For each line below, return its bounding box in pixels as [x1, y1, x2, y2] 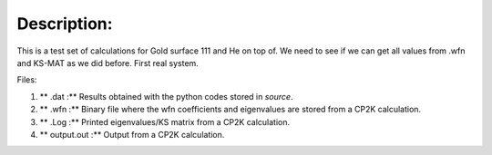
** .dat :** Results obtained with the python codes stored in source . [39, 91, 293, 102]
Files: [16, 74, 37, 85]
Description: [16, 14, 113, 34]
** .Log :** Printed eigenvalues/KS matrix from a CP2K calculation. [39, 116, 291, 127]
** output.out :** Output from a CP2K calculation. [39, 129, 225, 140]
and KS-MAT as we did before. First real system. [16, 57, 200, 68]
